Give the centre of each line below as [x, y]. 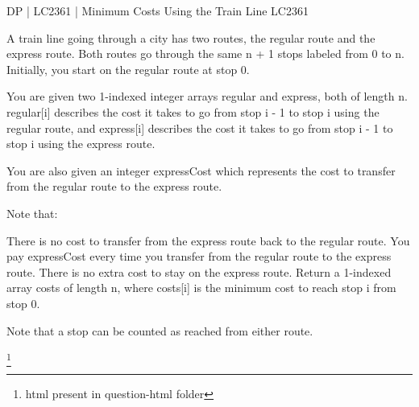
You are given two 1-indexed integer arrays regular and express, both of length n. [207, 96]
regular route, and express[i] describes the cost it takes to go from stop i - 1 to [200, 127]
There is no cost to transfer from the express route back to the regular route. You [208, 240]
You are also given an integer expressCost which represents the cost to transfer [201, 170]
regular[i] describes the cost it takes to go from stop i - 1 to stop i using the [193, 111]
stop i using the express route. [81, 144]
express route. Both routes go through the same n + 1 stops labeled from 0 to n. [205, 53]
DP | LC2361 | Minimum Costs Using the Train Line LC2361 [158, 10]
